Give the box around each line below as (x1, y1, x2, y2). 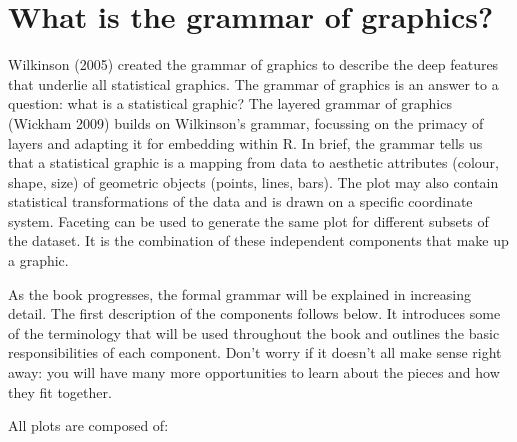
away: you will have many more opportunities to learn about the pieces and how (8, 362, 500, 383)
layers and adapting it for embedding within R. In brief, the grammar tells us (8, 132, 483, 153)
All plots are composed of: (8, 415, 169, 436)
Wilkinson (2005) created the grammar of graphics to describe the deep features (8, 54, 499, 75)
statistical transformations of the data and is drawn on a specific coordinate (8, 191, 473, 212)
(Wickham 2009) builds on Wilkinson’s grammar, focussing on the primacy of (8, 112, 484, 133)
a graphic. (8, 250, 69, 271)
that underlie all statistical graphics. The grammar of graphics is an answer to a (8, 73, 499, 94)
